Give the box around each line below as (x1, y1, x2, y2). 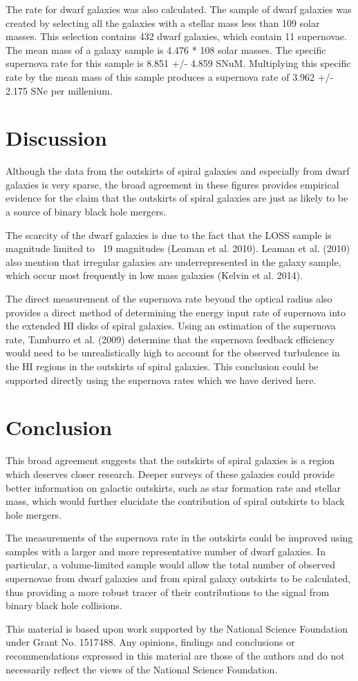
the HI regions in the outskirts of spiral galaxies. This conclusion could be (6, 359, 319, 373)
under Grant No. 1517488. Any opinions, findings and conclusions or (6, 635, 295, 649)
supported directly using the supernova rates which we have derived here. (6, 372, 317, 387)
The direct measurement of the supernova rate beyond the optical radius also (6, 291, 332, 306)
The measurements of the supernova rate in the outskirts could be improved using (6, 530, 353, 545)
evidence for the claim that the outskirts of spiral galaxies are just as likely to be (6, 191, 348, 205)
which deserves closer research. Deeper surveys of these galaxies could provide (6, 466, 335, 481)
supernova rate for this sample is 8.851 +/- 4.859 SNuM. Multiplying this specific (6, 56, 351, 70)
